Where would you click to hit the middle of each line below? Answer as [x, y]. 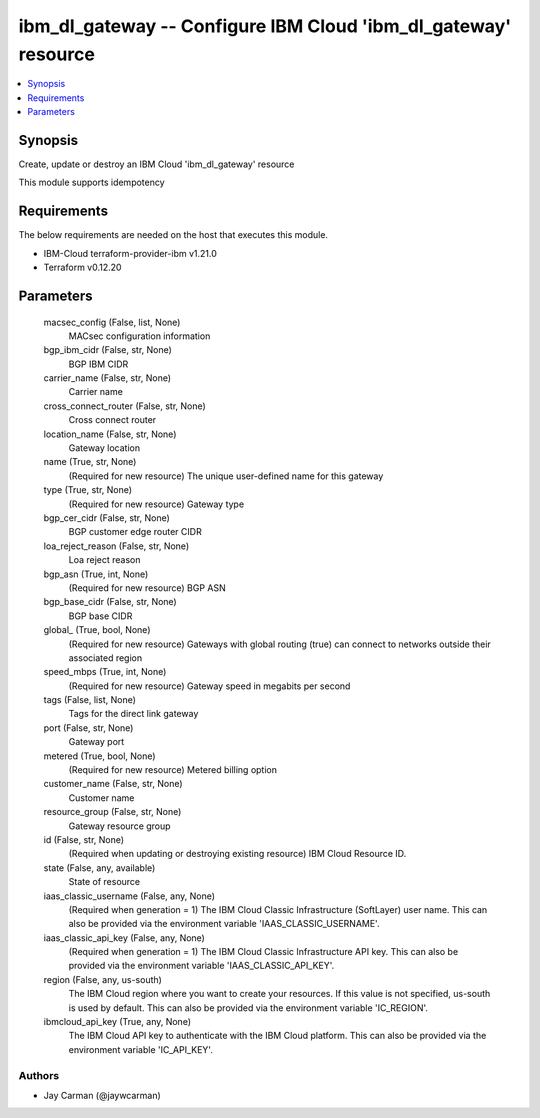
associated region [105, 657]
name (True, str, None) [90, 462]
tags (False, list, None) [90, 700]
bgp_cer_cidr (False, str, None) [106, 517]
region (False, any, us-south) [102, 979]
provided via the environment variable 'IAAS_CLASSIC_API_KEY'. [201, 966]
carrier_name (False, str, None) [107, 378]
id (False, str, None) [84, 839]
